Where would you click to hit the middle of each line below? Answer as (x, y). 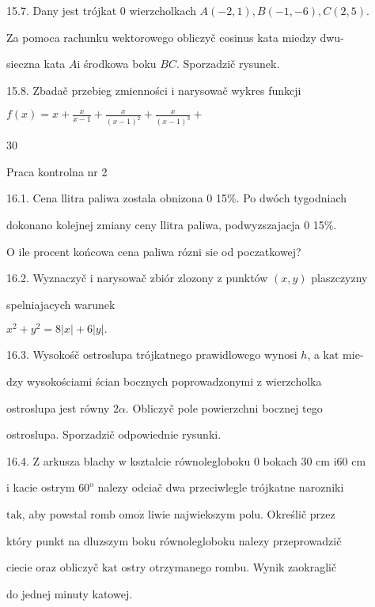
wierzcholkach (163, 10)
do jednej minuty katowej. (70, 593)
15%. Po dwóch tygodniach (281, 198)
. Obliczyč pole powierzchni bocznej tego (224, 407)
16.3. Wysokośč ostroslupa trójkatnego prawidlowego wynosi (152, 354)
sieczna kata (36, 64)
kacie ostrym (44, 487)
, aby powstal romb (68, 514)
